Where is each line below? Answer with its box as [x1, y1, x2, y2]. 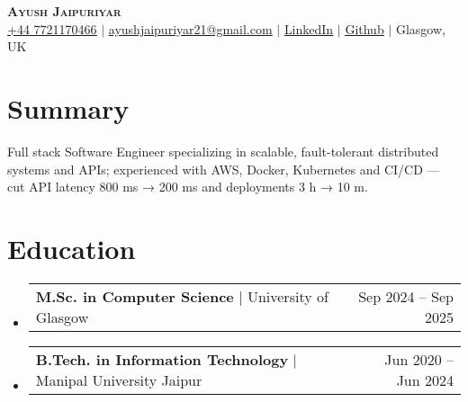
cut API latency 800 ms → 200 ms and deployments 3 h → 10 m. [7, 177, 368, 196]
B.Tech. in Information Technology [35, 348, 289, 370]
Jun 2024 [396, 369, 454, 390]
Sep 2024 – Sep [358, 285, 454, 307]
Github [345, 19, 384, 38]
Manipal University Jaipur [35, 369, 202, 390]
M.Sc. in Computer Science [35, 285, 234, 307]
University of [247, 285, 328, 307]
